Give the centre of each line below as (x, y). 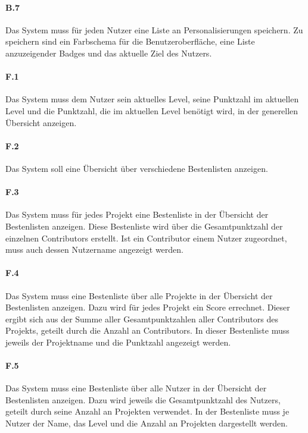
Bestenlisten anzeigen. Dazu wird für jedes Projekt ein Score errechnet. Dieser (148, 307)
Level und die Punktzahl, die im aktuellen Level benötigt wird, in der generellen (152, 110)
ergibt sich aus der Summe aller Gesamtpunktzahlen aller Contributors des (142, 319)
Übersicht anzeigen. (41, 122)
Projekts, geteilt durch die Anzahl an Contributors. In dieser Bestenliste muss (147, 330)
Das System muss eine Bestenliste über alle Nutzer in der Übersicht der (136, 388)
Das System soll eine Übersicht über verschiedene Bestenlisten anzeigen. (137, 168)
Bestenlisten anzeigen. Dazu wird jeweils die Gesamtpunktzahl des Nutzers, (143, 399)
